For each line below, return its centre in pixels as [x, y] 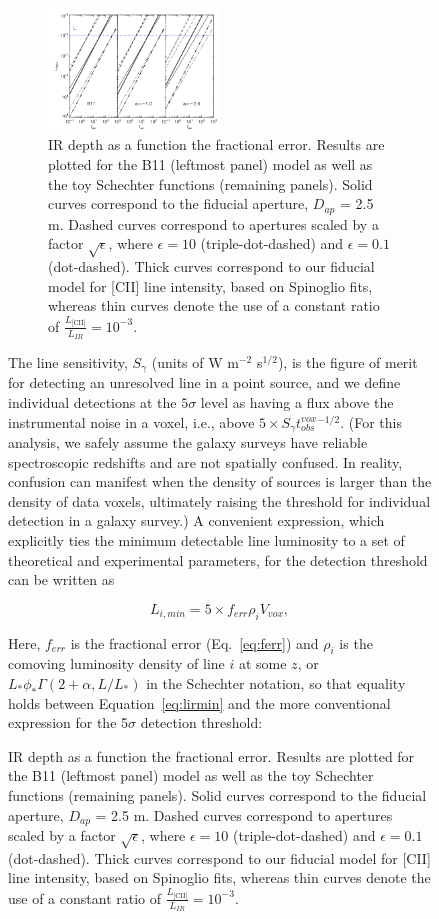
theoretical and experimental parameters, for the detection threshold [218, 559]
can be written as [61, 579]
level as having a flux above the [297, 401]
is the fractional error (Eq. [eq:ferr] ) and [194, 642]
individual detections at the [92, 401]
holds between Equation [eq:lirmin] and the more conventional [199, 702]
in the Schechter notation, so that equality [276, 682]
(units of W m [195, 361]
